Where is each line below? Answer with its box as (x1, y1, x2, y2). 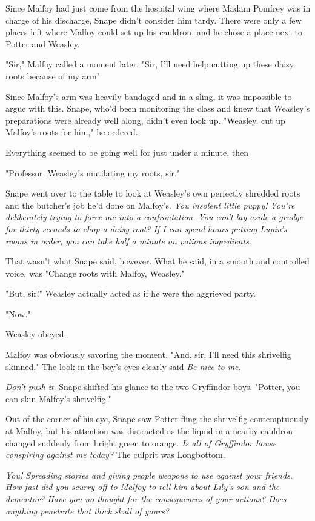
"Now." (5, 307, 31, 320)
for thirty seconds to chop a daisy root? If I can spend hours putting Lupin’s (5, 222, 287, 235)
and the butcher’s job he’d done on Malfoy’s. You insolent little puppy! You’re (5, 198, 295, 211)
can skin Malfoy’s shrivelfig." (5, 392, 111, 405)
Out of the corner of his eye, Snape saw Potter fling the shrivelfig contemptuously (5, 412, 309, 425)
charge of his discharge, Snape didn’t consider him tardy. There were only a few (5, 13, 302, 26)
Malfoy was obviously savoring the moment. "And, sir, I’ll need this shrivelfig (5, 348, 291, 361)
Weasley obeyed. (5, 328, 67, 340)
